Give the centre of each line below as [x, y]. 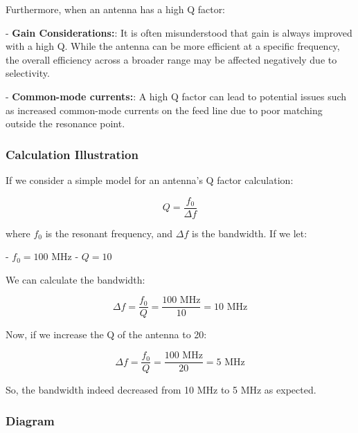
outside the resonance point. [65, 123]
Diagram [30, 420]
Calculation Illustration [72, 154]
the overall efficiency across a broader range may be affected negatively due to [171, 59]
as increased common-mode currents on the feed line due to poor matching [164, 110]
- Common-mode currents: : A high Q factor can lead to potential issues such [176, 96]
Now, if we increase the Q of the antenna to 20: [106, 334]
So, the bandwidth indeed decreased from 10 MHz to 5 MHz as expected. [161, 390]
